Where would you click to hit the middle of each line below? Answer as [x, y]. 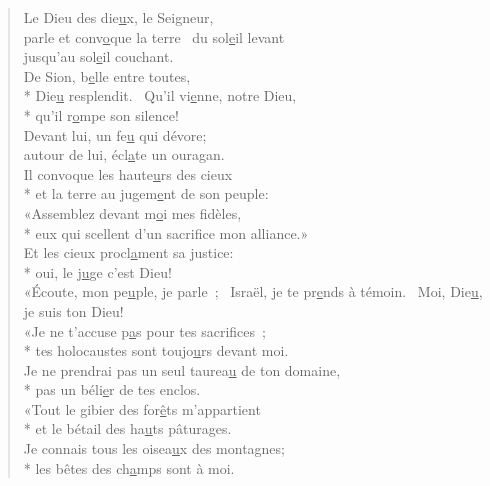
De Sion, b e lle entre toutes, [107, 75]
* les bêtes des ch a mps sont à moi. [129, 467]
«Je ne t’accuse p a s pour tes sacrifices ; [144, 330]
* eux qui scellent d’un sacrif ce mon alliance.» [166, 232]
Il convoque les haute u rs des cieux [128, 173]
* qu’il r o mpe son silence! [101, 114]
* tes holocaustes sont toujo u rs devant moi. [156, 350]
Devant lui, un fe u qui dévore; [115, 134]
